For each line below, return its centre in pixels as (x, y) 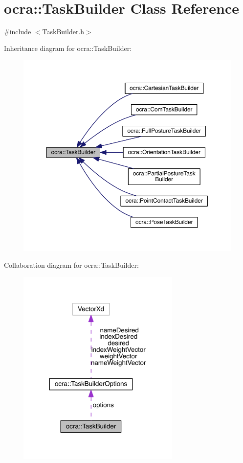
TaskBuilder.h (63, 32)
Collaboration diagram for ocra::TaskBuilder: (71, 265)
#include (18, 32)
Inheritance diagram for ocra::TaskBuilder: (68, 48)
